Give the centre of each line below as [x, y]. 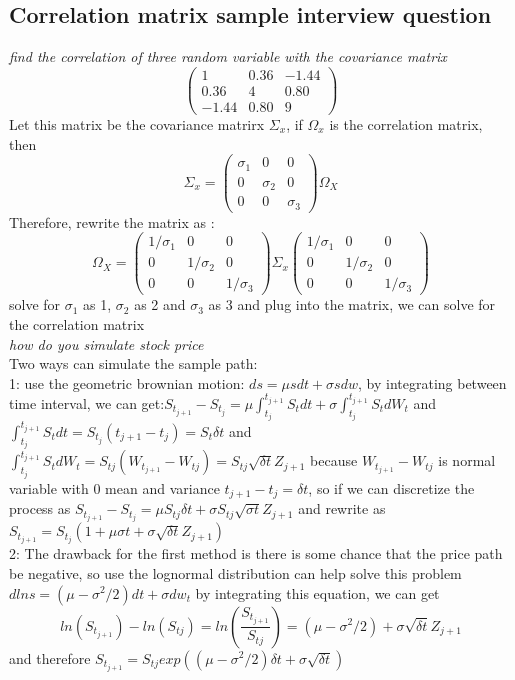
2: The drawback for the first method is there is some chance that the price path [256, 553]
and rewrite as [342, 508]
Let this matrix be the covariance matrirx [137, 123]
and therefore [50, 657]
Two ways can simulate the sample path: [133, 363]
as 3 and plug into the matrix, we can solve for [352, 304]
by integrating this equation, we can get [317, 592]
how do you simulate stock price [106, 343]
